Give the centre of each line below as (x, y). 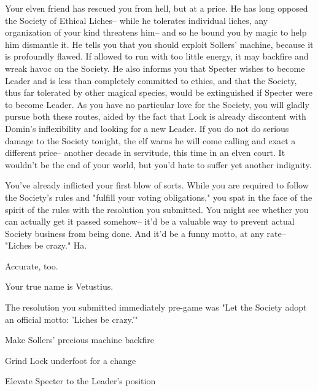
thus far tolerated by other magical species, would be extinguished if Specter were (159, 92)
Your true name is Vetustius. (59, 286)
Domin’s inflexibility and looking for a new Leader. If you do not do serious (147, 128)
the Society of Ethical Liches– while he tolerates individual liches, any (137, 20)
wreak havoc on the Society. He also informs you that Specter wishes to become (155, 68)
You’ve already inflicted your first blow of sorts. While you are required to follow (157, 185)
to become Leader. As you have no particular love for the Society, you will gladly (157, 104)
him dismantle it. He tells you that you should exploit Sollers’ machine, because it (159, 44)
